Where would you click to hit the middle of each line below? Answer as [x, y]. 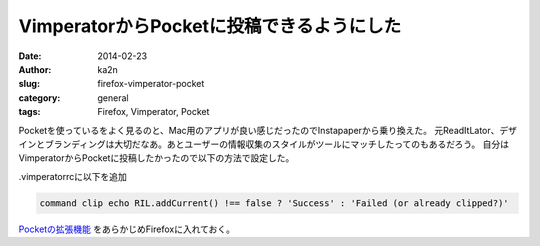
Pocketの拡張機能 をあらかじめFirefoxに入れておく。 [126, 229]
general [113, 97]
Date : [30, 56]
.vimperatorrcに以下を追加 [72, 176]
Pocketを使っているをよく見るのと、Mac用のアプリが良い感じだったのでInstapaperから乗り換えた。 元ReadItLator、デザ [268, 130]
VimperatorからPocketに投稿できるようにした [210, 26]
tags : [29, 112]
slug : [29, 84]
